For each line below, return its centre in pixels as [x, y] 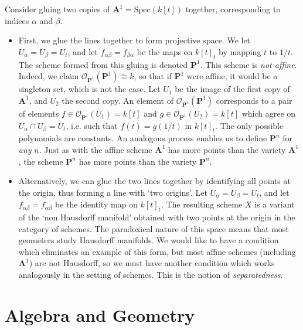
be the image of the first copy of [232, 89]
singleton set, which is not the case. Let [89, 89]
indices [17, 20]
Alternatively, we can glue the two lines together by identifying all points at [154, 181]
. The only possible [249, 125]
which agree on [269, 113]
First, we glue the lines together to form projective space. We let [135, 40]
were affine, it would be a [232, 76]
